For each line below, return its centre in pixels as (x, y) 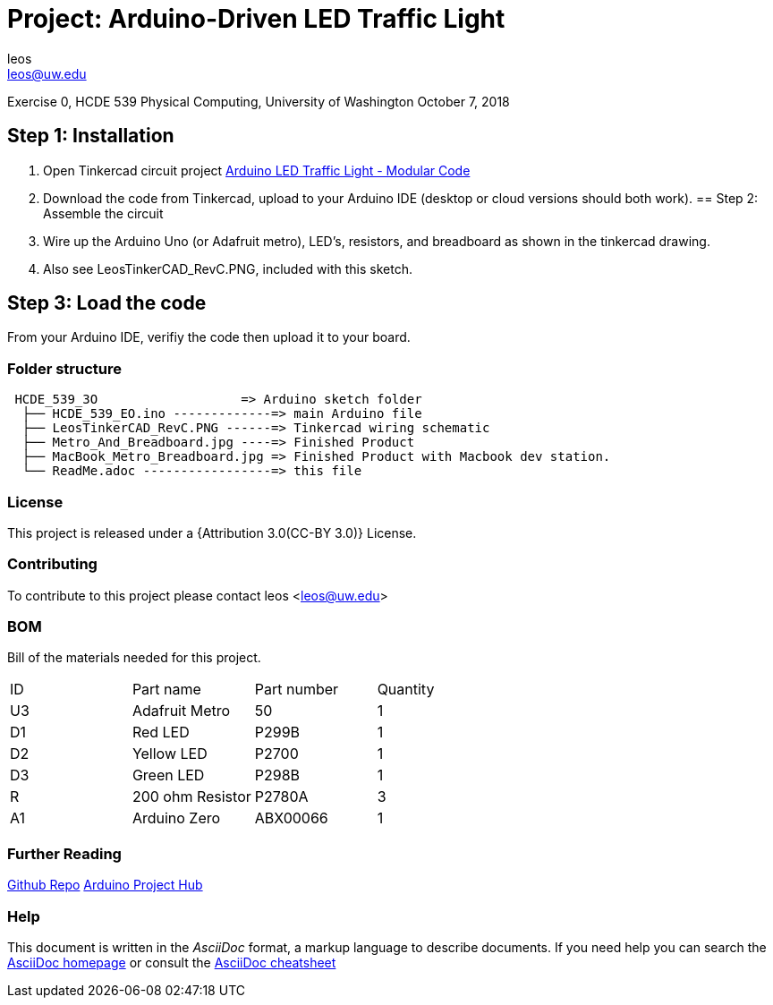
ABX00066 (291, 818)
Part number (297, 690)
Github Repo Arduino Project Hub (105, 885)
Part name (166, 690)
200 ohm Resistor (191, 797)
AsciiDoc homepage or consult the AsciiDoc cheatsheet (172, 962)
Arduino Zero (176, 818)
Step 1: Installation (91, 136)
